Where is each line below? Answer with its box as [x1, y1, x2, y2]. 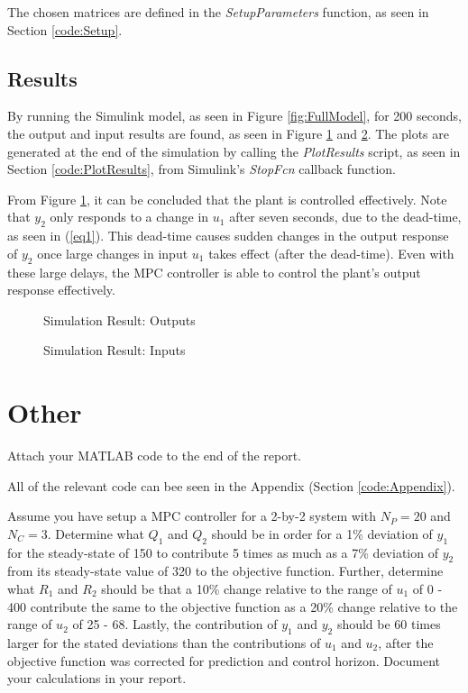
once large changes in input [37, 243, 188, 262]
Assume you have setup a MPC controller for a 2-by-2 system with [7, 506, 376, 525]
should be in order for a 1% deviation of [211, 524, 433, 543]
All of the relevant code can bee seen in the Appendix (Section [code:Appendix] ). [7, 476, 455, 495]
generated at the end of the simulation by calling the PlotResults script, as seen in [7, 141, 461, 160]
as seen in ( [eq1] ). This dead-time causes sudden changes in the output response [7, 226, 449, 245]
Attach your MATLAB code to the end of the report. [7, 446, 302, 465]
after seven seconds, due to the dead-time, [229, 207, 462, 226]
